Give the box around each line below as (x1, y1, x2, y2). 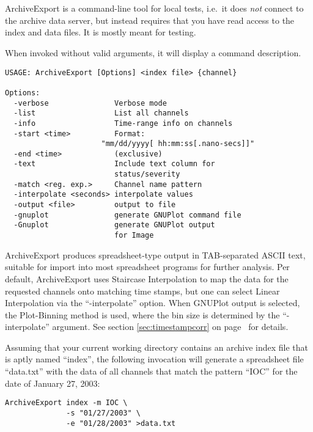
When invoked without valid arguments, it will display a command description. (5, 46, 301, 59)
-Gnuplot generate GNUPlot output (13, 221, 215, 230)
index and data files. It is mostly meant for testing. (5, 26, 196, 38)
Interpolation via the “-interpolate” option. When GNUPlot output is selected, (5, 296, 300, 309)
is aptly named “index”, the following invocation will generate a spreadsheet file (5, 353, 304, 365)
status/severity (114, 170, 180, 179)
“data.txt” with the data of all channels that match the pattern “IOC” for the (5, 365, 298, 378)
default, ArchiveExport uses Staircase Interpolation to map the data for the (5, 272, 289, 285)
